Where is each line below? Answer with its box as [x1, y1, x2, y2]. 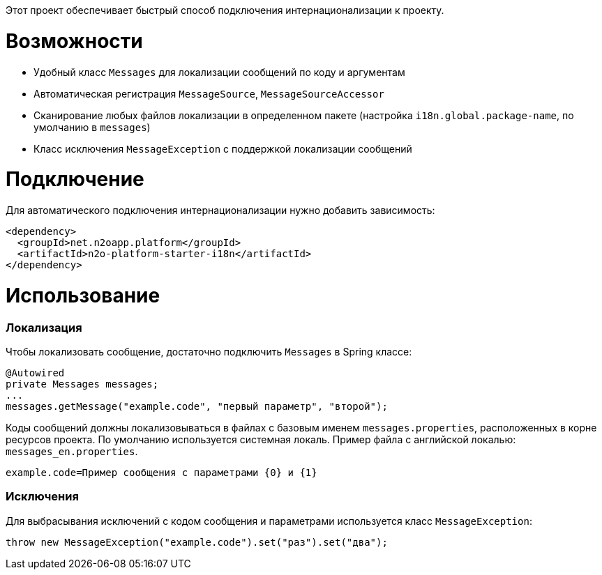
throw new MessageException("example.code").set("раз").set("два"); [6, 536, 388, 548]
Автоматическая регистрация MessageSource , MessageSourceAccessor [33, 87, 384, 100]
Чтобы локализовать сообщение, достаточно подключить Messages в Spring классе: [6, 345, 412, 358]
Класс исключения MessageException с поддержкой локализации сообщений [33, 142, 412, 155]
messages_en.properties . [6, 445, 138, 457]
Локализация [6, 320, 82, 335]
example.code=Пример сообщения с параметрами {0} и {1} [6, 466, 317, 478]
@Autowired [6, 367, 65, 378]
